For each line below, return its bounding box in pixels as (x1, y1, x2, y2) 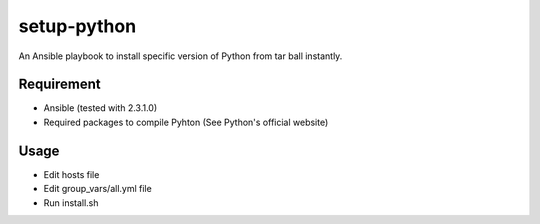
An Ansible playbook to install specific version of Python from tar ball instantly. (18, 50, 343, 62)
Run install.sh (43, 196, 99, 209)
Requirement (18, 76, 102, 93)
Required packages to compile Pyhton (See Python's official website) (43, 116, 329, 128)
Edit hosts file (43, 168, 100, 180)
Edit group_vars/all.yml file (43, 183, 152, 195)
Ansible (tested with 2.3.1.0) (43, 102, 158, 114)
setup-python (18, 15, 137, 37)
